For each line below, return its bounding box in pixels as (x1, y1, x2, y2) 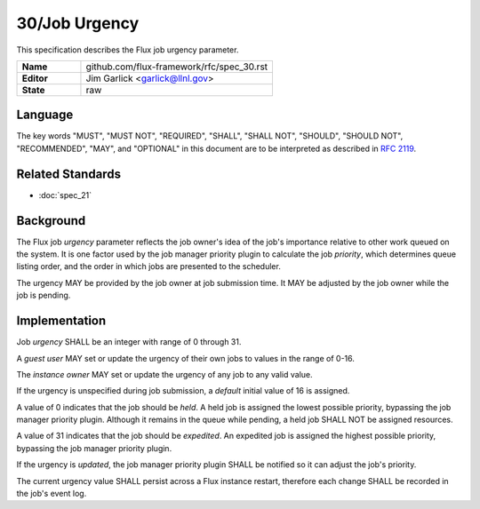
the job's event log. (16, 489, 87, 499)
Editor (21, 72, 48, 84)
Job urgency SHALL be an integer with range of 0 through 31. (16, 337, 242, 347)
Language (16, 107, 74, 123)
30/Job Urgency (16, 13, 140, 33)
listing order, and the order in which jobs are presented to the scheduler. (16, 261, 282, 272)
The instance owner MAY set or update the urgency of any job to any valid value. (16, 369, 313, 379)
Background (16, 213, 86, 228)
